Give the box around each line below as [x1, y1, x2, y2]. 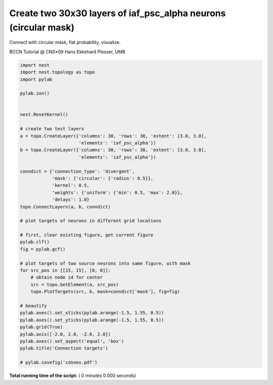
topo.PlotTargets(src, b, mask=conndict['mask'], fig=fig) [30, 289, 180, 294]
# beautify [20, 303, 47, 309]
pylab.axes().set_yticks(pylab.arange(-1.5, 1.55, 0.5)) [20, 317, 164, 323]
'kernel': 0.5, [52, 183, 89, 188]
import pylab [20, 76, 53, 82]
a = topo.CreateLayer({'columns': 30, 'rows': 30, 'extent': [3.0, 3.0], [20, 133, 207, 139]
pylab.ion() [20, 91, 50, 96]
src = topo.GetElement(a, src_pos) [30, 281, 119, 287]
